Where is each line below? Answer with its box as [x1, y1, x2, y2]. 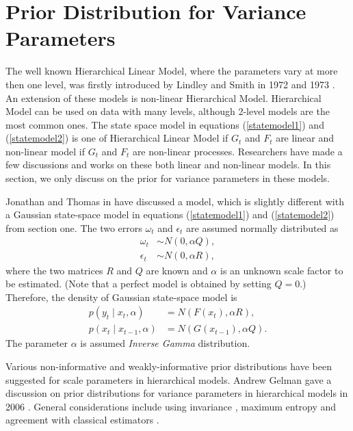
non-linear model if [5, 144, 85, 158]
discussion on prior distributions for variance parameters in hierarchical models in [5, 386, 348, 400]
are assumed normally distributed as [186, 220, 339, 235]
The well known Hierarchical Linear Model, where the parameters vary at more [5, 64, 338, 78]
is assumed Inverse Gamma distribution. [80, 336, 250, 350]
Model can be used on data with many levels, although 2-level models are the [5, 104, 330, 118]
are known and [146, 263, 208, 277]
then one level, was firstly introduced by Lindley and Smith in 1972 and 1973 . [5, 77, 335, 91]
